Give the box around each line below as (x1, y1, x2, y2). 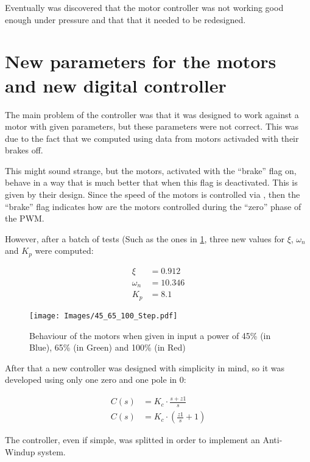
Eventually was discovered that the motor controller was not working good (5, 1, 284, 13)
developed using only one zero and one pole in (5, 373, 177, 386)
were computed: (35, 244, 94, 257)
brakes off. (5, 144, 43, 156)
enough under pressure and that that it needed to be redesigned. (5, 13, 246, 26)
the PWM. (5, 212, 44, 225)
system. (38, 445, 66, 458)
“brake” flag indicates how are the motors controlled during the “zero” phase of (5, 200, 301, 212)
